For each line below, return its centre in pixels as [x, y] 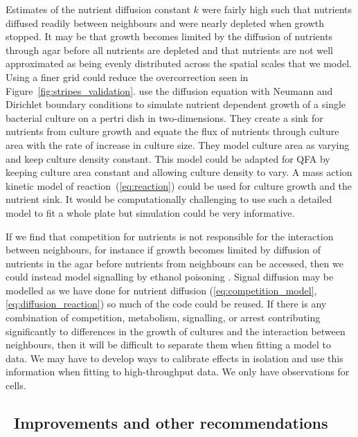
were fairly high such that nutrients [277, 9]
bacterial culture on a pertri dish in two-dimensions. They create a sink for [164, 117]
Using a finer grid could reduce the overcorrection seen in [127, 77]
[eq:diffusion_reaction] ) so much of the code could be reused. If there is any [166, 304]
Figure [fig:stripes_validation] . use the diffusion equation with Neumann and [169, 90]
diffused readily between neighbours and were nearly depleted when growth [165, 23]
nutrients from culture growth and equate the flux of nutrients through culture [172, 131]
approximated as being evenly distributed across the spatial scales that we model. [179, 63]
